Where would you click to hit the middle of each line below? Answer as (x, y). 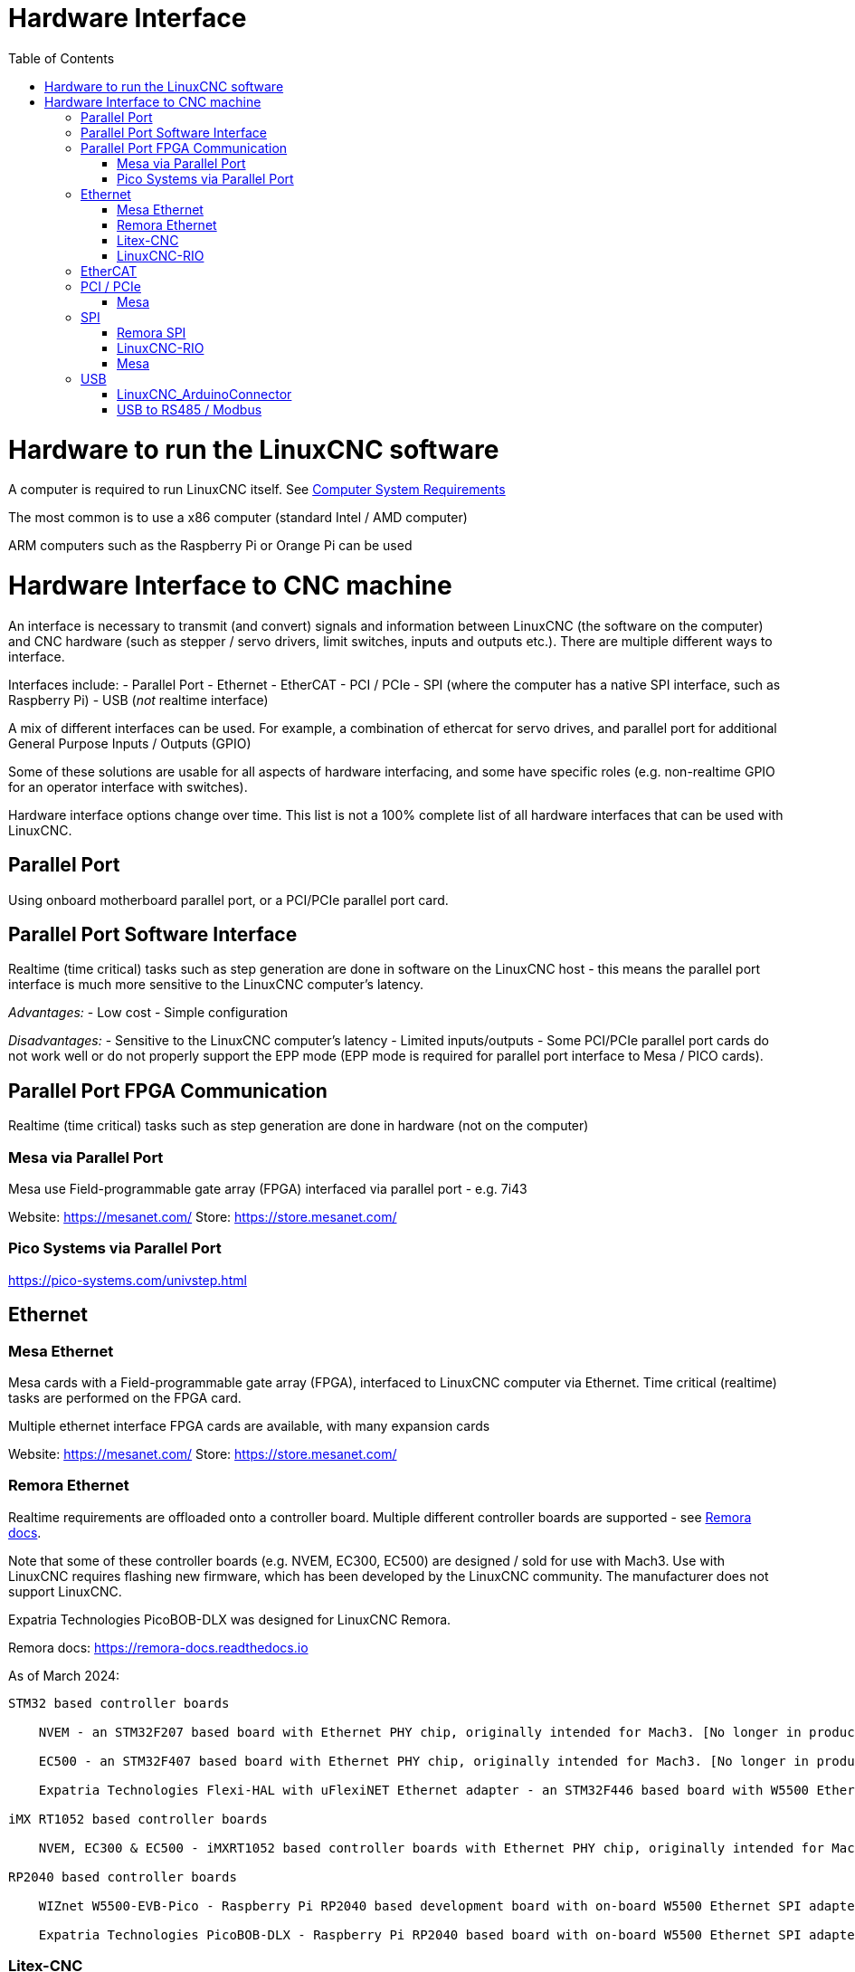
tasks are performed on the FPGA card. (125, 1398)
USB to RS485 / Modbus (190, 409)
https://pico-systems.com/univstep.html (128, 1280)
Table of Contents (62, 58)
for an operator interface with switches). (128, 786)
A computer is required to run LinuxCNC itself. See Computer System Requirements (257, 490)
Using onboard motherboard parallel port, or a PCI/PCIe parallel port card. (228, 900)
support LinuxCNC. (65, 1591)
